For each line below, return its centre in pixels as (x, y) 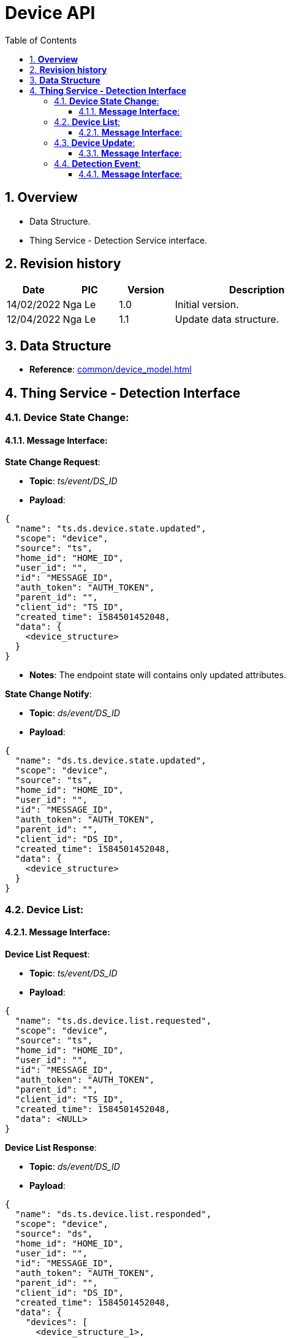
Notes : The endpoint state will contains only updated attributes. (158, 675)
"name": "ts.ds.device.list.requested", (113, 1020)
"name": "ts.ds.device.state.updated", (111, 529)
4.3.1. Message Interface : (130, 153)
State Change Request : (53, 462)
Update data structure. (227, 319)
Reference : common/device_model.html (111, 369)
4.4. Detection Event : (97, 163)
